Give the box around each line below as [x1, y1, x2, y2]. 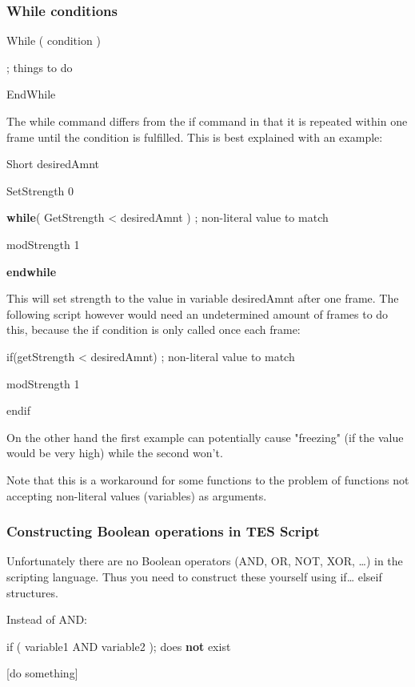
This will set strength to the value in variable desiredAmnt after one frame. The [6, 290, 399, 307]
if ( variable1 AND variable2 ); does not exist [6, 637, 231, 654]
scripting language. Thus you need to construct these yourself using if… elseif [6, 568, 382, 585]
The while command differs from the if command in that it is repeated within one [6, 113, 408, 129]
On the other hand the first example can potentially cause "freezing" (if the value [6, 428, 404, 445]
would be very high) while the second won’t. [6, 444, 223, 461]
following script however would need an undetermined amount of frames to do [6, 305, 389, 322]
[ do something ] [6, 665, 78, 681]
